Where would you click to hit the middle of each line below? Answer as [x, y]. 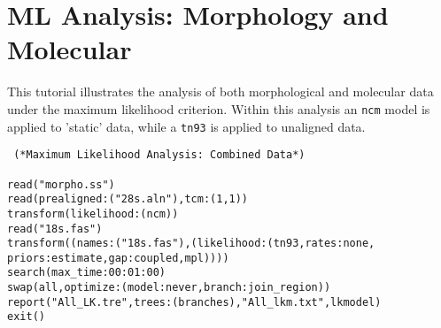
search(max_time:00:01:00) [86, 273]
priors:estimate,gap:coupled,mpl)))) [118, 258]
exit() [26, 317]
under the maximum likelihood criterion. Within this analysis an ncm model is [219, 108]
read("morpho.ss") [61, 184]
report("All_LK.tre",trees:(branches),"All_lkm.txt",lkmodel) [194, 302]
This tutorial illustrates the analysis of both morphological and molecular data [220, 92]
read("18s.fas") [55, 229]
